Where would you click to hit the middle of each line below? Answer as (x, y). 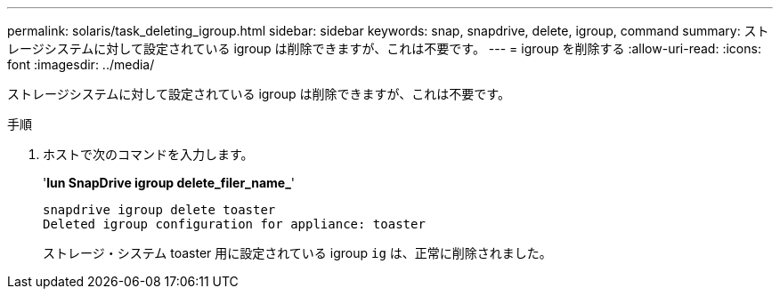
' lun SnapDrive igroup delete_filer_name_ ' (169, 183)
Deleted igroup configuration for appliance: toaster (234, 224)
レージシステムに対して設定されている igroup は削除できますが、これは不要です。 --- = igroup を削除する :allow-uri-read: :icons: (384, 48)
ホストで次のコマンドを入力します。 (148, 154)
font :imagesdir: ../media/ (81, 64)
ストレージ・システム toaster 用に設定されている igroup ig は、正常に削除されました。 (297, 253)
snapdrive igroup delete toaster (159, 210)
